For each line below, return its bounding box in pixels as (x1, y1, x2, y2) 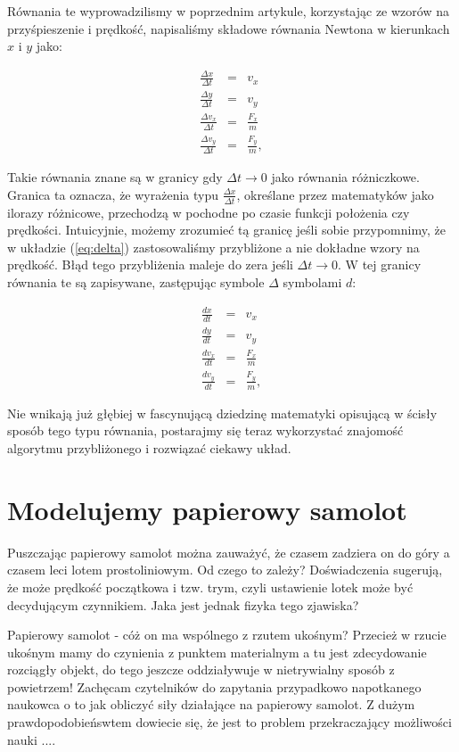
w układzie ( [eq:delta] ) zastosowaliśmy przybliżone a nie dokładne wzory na (7, 237, 420, 256)
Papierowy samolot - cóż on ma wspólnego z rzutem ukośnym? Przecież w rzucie (7, 625, 447, 644)
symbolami (283, 272, 342, 291)
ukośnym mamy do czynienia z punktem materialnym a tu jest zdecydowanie (7, 642, 427, 661)
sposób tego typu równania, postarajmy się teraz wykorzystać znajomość (7, 421, 404, 440)
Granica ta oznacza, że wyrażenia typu (7, 185, 218, 203)
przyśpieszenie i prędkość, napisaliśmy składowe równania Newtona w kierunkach (7, 19, 450, 37)
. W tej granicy (338, 255, 422, 274)
